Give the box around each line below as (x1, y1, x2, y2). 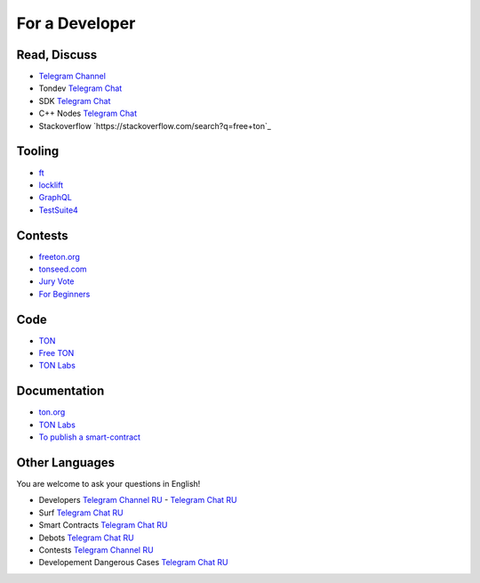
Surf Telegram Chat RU (38, 507, 124, 518)
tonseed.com (38, 263, 88, 274)
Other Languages (16, 455, 116, 470)
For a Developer (16, 13, 136, 33)
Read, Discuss (16, 47, 98, 62)
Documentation (16, 384, 105, 399)
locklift (38, 179, 64, 190)
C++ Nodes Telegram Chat (38, 108, 138, 119)
